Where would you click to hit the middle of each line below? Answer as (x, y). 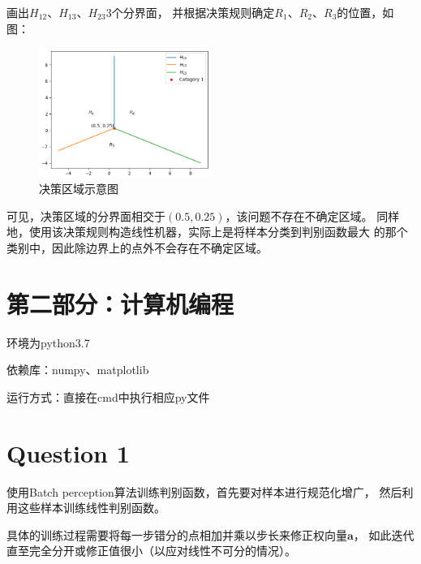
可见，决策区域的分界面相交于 (86, 215)
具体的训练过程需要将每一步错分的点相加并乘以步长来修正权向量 (177, 534)
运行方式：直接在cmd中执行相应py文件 (108, 396)
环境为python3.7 (48, 342)
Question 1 (68, 452)
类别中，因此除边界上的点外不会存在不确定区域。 (137, 247)
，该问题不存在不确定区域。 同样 (312, 215)
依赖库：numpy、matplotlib (78, 370)
